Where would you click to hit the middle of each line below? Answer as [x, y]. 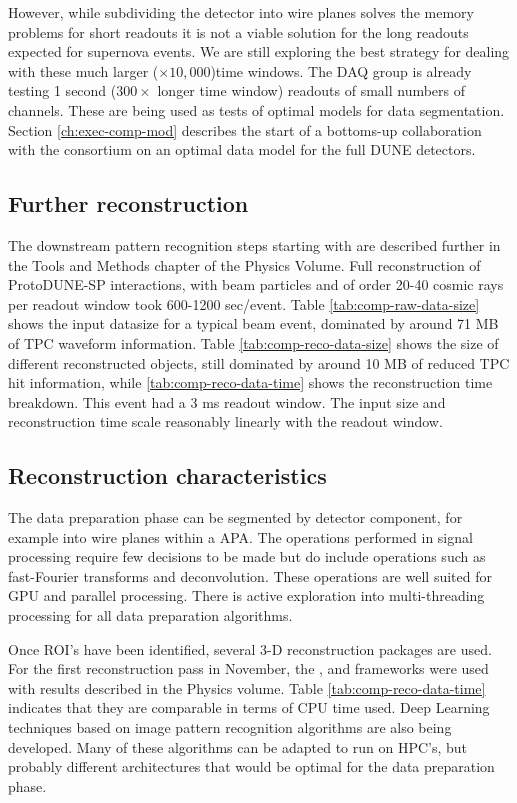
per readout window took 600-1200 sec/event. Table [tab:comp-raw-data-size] [244, 303]
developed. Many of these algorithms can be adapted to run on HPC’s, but [238, 746]
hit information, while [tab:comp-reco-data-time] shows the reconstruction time [250, 382]
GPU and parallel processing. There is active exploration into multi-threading [246, 595]
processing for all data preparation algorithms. [150, 615]
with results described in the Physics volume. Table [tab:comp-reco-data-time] [247, 687]
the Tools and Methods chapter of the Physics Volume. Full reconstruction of [244, 264]
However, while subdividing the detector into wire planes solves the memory [241, 12]
